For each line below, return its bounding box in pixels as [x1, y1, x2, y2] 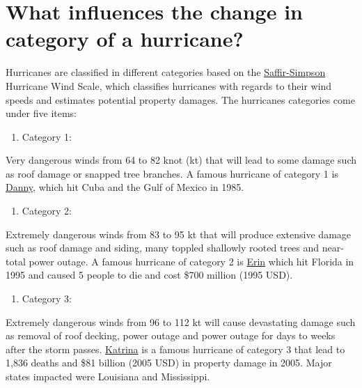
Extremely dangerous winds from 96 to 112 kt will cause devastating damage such [6, 314, 356, 329]
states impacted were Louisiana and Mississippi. [6, 369, 210, 383]
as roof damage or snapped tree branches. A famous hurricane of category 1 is [6, 166, 338, 180]
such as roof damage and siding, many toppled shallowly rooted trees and [6, 240, 320, 255]
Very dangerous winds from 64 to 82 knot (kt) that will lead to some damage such [6, 153, 357, 167]
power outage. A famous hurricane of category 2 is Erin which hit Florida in [29, 254, 354, 268]
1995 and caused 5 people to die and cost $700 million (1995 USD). [6, 267, 293, 282]
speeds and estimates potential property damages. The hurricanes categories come [6, 92, 355, 107]
